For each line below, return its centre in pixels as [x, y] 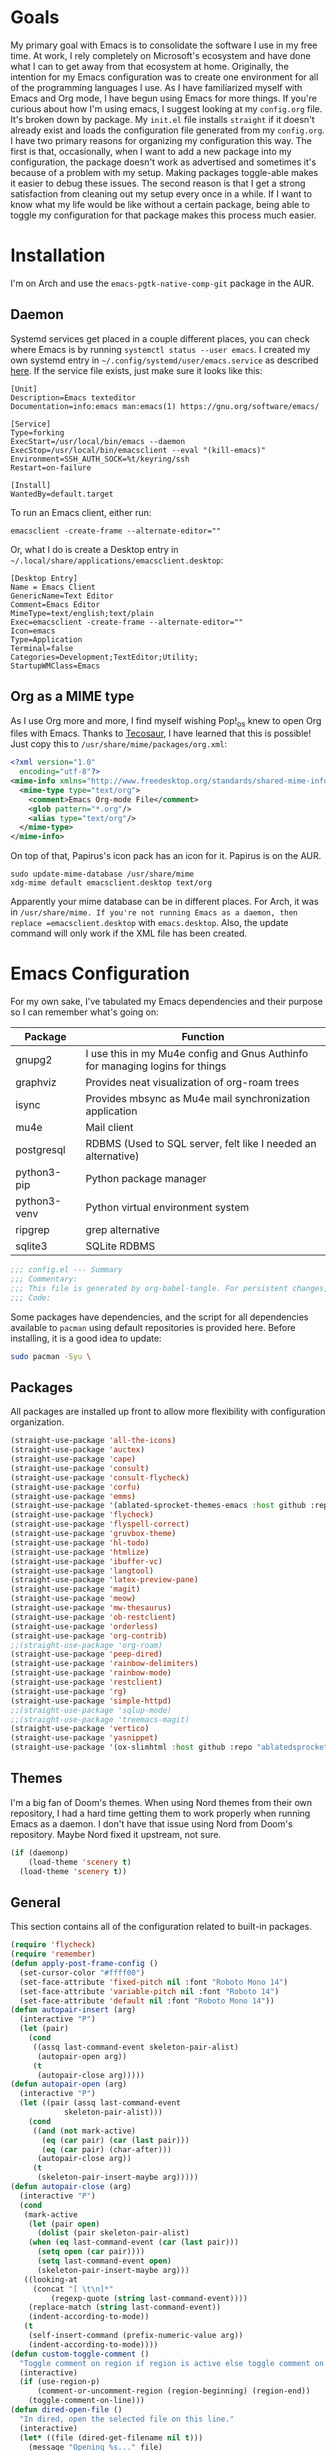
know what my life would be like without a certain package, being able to [160, 204]
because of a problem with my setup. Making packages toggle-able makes [164, 172]
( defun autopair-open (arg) [69, 2084]
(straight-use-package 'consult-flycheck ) [100, 1477]
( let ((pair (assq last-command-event [100, 2103]
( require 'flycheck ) [53, 1945]
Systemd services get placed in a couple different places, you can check [160, 338]
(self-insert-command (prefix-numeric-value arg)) [136, 2336]
